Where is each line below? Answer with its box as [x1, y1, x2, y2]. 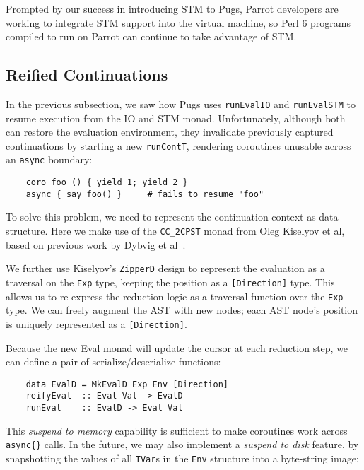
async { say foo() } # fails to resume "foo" [25, 189, 264, 199]
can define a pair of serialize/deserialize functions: [6, 354, 221, 369]
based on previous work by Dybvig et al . [6, 237, 186, 252]
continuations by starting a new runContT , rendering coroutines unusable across [6, 138, 351, 153]
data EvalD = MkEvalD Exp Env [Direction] [25, 379, 228, 389]
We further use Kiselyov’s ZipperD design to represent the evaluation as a [6, 261, 325, 276]
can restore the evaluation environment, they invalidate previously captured [6, 124, 334, 139]
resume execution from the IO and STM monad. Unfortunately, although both [6, 110, 346, 125]
